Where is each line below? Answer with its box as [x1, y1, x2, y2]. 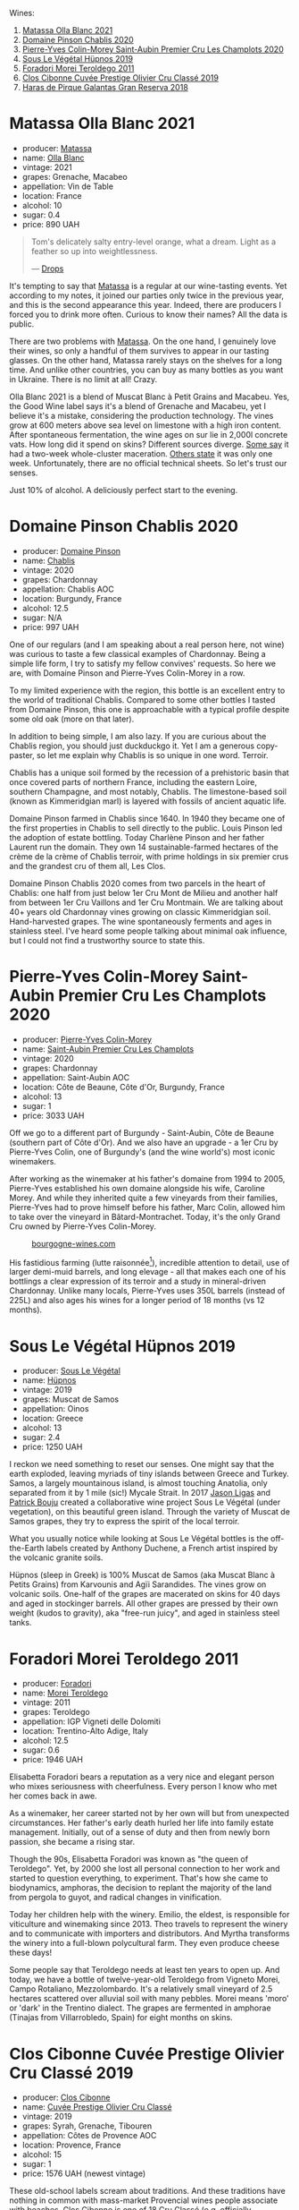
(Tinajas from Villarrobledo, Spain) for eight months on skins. [9, 2012, 234, 2023]
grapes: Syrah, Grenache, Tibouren [21, 2120, 153, 2131]
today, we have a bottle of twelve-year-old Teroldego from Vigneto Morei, [9, 1974, 281, 1985]
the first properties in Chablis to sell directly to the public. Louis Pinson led [9, 823, 283, 833]
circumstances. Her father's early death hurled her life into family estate [9, 1817, 274, 1829]
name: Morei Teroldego [21, 1687, 109, 1699]
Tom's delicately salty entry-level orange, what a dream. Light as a [30, 236, 277, 247]
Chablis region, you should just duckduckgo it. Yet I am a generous [9, 740, 255, 751]
